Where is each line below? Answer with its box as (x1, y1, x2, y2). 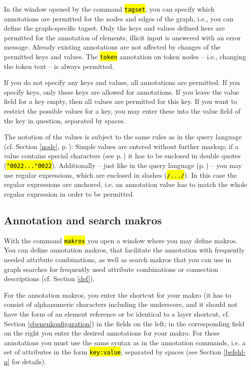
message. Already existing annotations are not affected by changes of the (4, 42, 221, 52)
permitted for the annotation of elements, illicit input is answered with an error (4, 32, 241, 42)
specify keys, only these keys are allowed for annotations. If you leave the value (4, 86, 239, 97)
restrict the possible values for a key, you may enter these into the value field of (4, 106, 241, 116)
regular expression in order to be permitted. (4, 188, 135, 199)
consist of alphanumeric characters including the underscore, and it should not (4, 299, 238, 309)
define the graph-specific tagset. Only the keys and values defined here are (4, 23, 225, 33)
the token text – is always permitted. (4, 61, 114, 71)
